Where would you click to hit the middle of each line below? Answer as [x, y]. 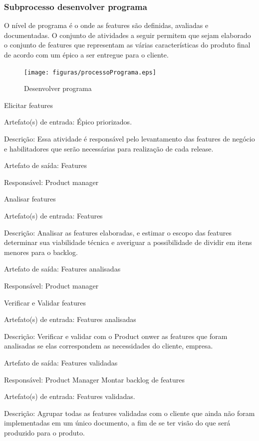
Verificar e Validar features [45, 302]
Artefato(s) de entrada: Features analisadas [70, 319]
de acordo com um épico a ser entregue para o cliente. [86, 54]
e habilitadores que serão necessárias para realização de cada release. [109, 148]
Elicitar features [28, 105]
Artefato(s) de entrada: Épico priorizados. [68, 122]
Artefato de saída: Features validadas [61, 362]
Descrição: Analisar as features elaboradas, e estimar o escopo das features [118, 232]
